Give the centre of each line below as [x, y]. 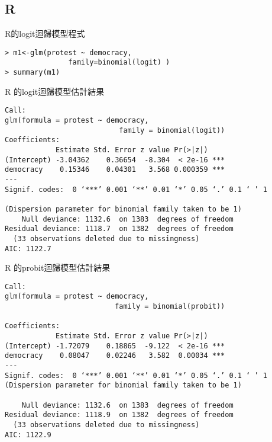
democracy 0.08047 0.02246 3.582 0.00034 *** [115, 356]
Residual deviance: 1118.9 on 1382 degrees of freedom [119, 415]
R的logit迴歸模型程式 [45, 33]
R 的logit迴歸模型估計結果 [55, 91]
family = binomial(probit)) [170, 307]
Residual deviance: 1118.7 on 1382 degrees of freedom [119, 229]
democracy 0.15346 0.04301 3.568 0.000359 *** [115, 170]
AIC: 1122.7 [28, 249]
